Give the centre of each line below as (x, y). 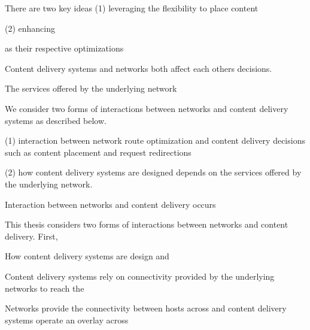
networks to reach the (45, 288)
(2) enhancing (30, 28)
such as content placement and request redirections (98, 152)
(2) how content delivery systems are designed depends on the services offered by (153, 172)
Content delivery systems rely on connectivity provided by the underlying (140, 276)
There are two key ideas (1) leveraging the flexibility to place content (132, 8)
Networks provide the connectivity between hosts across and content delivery (146, 308)
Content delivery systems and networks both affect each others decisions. (139, 68)
